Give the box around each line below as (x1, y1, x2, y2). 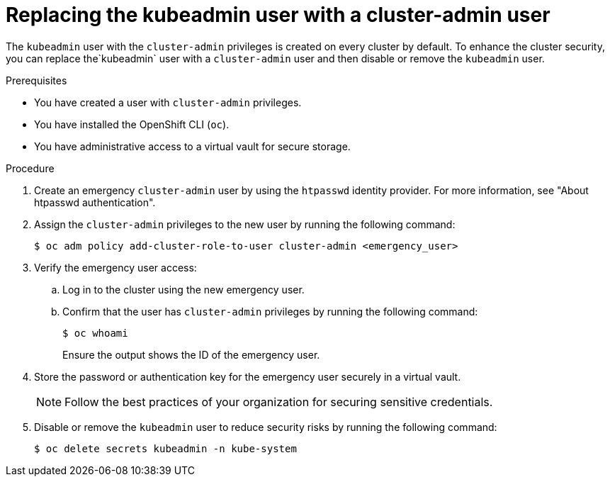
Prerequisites (6, 74, 67, 86)
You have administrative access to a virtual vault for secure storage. (34, 140, 351, 152)
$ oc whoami (62, 327, 128, 339)
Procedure (6, 162, 55, 174)
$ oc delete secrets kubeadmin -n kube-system (34, 442, 297, 454)
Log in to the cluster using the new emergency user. (62, 283, 305, 296)
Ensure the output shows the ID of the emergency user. (62, 348, 320, 361)
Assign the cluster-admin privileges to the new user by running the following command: (34, 218, 456, 230)
